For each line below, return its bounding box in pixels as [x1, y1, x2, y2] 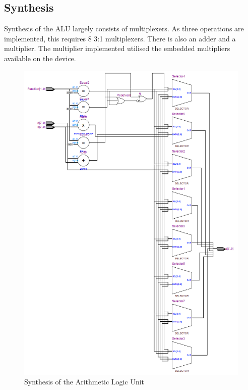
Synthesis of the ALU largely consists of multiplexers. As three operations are [4, 23, 244, 34]
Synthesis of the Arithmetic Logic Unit [24, 376, 144, 387]
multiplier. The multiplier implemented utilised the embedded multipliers [4, 43, 230, 54]
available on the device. [4, 53, 76, 63]
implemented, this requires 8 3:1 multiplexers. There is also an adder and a [4, 33, 236, 43]
